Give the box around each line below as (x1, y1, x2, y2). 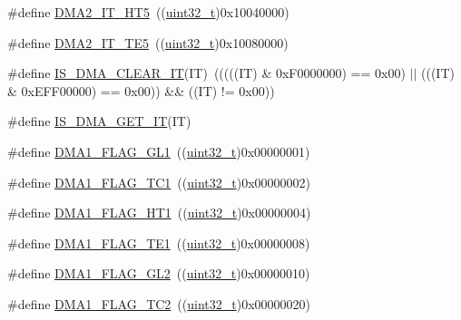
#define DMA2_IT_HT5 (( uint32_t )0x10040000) (7, 3, 289, 21)
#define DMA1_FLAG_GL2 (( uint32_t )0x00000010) (7, 264, 310, 283)
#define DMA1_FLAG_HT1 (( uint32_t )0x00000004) (7, 203, 311, 222)
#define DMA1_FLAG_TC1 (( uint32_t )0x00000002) (7, 172, 311, 191)
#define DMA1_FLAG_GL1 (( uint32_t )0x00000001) (7, 141, 310, 160)
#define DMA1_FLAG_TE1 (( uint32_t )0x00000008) (7, 233, 310, 252)
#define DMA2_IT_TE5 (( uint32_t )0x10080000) (7, 33, 289, 52)
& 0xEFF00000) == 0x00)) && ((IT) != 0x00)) (7, 81, 275, 100)
